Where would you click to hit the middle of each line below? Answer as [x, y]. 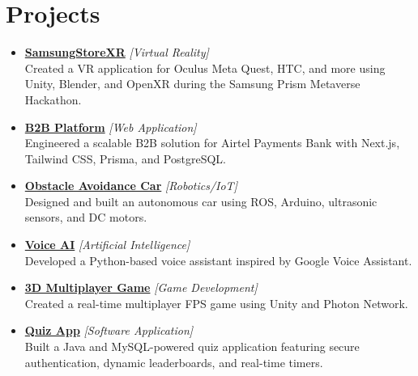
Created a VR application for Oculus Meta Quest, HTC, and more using [205, 68]
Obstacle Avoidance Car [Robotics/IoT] [131, 186]
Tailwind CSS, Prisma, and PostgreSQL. [125, 158]
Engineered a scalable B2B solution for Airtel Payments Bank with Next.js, [212, 143]
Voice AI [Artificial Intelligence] [107, 245]
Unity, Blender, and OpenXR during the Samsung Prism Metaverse [192, 84]
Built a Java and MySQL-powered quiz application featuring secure [192, 346]
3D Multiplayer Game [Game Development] [141, 287]
